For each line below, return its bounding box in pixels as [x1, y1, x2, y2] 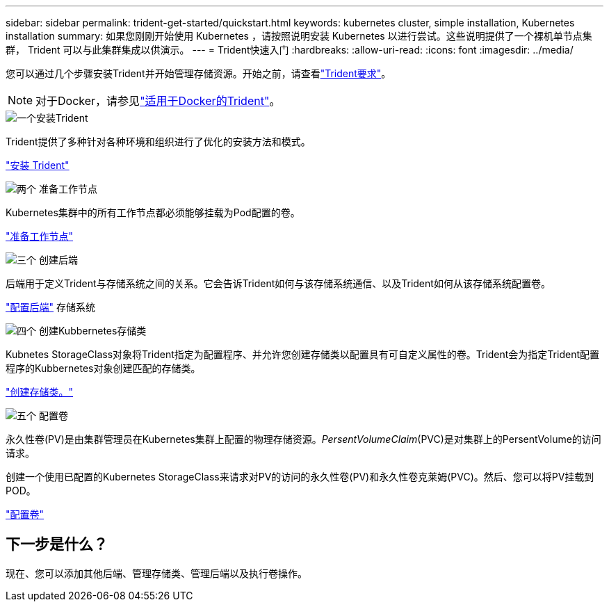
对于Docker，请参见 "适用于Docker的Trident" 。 [35, 94, 281, 108]
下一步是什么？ [6, 535, 108, 553]
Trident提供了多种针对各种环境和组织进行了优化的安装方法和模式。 [6, 136, 311, 147]
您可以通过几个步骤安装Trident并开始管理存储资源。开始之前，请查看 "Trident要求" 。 [6, 67, 391, 79]
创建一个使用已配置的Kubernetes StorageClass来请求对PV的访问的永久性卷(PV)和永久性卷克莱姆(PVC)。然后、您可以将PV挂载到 [6, 471, 594, 483]
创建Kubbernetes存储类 [38, 325, 147, 337]
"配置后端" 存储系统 [6, 301, 95, 313]
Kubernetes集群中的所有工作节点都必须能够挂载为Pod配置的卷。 [6, 207, 300, 218]
